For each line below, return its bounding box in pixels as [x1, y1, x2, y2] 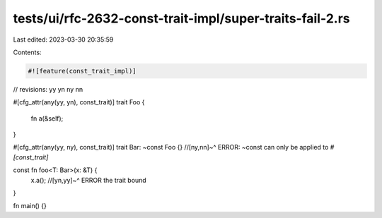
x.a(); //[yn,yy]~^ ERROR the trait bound [30, 176, 146, 184]
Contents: [13, 48, 42, 56]
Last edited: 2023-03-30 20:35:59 [13, 35, 114, 44]
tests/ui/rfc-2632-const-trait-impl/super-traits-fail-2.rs [13, 11, 350, 26]
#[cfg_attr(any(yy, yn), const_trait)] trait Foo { [13, 98, 145, 107]
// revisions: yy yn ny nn [13, 85, 83, 93]
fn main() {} [13, 202, 47, 210]
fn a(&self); [30, 114, 64, 123]
